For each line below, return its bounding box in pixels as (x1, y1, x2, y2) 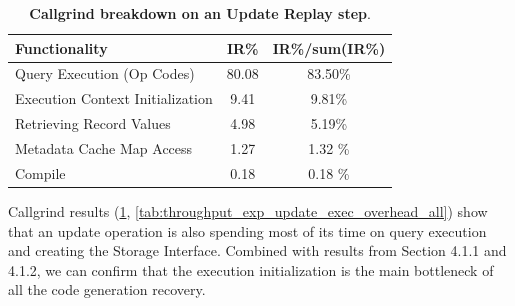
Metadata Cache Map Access (15, 137, 193, 158)
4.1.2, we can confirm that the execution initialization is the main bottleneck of (8, 259, 494, 280)
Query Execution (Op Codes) (15, 63, 195, 84)
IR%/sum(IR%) (272, 37, 386, 58)
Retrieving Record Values (15, 113, 171, 134)
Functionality (15, 37, 108, 58)
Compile (15, 162, 66, 183)
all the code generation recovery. (8, 279, 206, 300)
